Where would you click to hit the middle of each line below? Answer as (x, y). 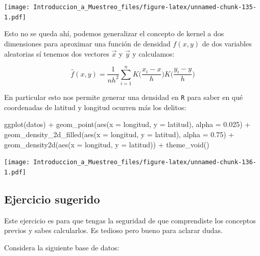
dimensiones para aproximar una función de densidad (87, 43)
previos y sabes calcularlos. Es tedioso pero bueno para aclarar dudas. (113, 230)
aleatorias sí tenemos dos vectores (57, 53)
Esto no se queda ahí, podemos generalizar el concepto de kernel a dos (114, 33)
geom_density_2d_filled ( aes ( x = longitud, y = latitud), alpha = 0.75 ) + (119, 134)
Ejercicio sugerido (52, 199)
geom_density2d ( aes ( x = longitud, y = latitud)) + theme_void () (107, 144)
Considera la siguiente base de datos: (62, 247)
